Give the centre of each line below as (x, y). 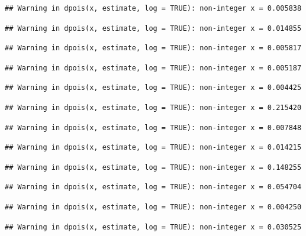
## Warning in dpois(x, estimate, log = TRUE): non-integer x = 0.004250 (153, 207)
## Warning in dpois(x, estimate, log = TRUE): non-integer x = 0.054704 (153, 187)
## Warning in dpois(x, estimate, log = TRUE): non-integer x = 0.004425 (153, 88)
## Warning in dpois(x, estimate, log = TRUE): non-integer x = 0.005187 (153, 68)
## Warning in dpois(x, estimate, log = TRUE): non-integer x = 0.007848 (153, 127)
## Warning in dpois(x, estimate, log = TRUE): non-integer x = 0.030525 (153, 227)
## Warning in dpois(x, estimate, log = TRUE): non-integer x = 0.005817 (153, 48)
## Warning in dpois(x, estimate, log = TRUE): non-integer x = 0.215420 (153, 107)
